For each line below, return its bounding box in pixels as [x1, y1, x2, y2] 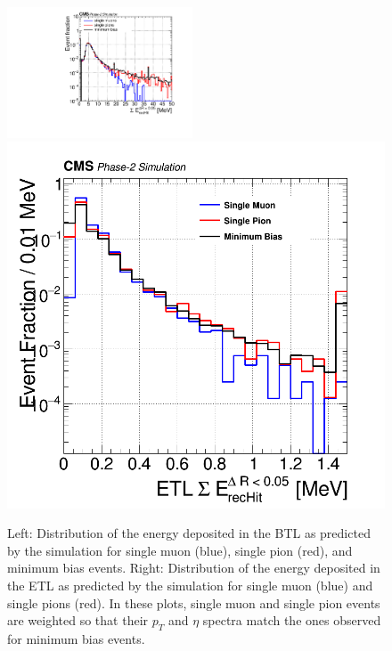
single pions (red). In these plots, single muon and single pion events [7, 593, 380, 612]
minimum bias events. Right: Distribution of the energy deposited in [7, 558, 380, 577]
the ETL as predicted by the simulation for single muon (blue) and [7, 575, 373, 594]
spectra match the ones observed [202, 611, 381, 630]
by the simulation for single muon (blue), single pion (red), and [7, 541, 353, 559]
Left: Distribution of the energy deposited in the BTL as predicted [7, 524, 371, 542]
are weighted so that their [7, 611, 149, 630]
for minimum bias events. [7, 629, 145, 647]
